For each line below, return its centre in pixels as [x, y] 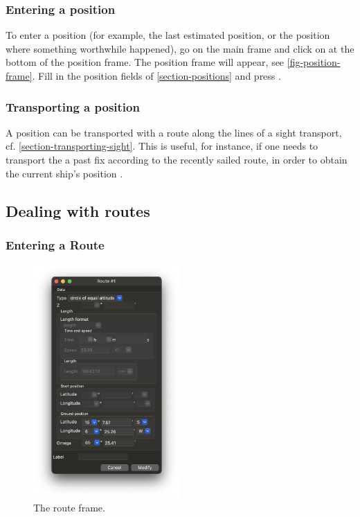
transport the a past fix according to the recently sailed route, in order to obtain [177, 159]
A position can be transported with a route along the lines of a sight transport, [174, 132]
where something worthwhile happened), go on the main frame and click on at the [180, 48]
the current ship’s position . [64, 173]
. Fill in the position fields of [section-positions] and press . [156, 76]
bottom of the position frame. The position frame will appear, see [145, 62]
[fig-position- [314, 62]
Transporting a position [73, 106]
